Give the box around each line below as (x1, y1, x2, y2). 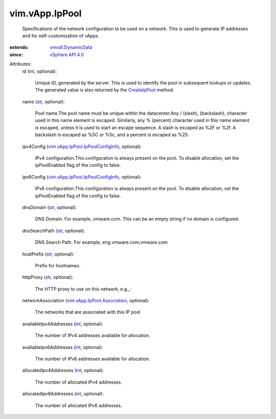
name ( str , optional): (22, 98, 65, 104)
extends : (9, 44, 29, 51)
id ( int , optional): (22, 68, 57, 74)
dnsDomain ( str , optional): (22, 204, 77, 210)
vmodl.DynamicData (50, 44, 93, 51)
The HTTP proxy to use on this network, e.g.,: (35, 286, 131, 292)
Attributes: (9, 61, 32, 67)
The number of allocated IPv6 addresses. (35, 402, 122, 408)
